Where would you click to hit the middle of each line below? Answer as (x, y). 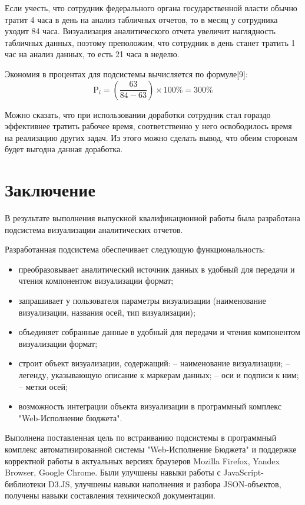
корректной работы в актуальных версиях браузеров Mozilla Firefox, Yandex (142, 460)
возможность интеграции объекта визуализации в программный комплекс (150, 406)
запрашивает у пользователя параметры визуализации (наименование (142, 301)
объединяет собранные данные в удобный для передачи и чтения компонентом (159, 332)
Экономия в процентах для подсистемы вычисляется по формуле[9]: (126, 73)
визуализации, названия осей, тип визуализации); (107, 312)
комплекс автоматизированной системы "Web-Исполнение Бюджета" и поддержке (151, 449)
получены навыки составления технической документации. (110, 495)
